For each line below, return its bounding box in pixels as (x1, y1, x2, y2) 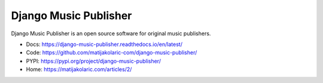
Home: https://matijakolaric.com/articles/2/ (26, 66, 132, 73)
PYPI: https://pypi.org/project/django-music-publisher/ (26, 57, 161, 64)
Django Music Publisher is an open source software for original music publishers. (11, 30, 211, 37)
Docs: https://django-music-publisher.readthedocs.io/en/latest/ (26, 41, 182, 48)
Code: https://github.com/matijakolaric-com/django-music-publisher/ (26, 49, 197, 56)
